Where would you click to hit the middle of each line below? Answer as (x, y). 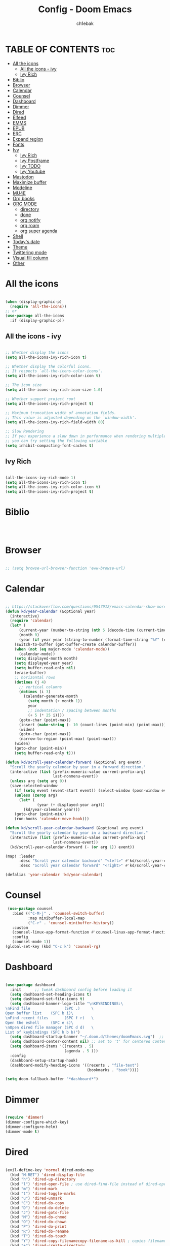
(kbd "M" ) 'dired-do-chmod (38, 1217)
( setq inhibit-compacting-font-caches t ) (50, 446)
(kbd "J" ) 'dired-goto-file (39, 1212)
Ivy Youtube (33, 171)
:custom (20, 928)
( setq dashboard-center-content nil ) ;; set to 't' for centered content (89, 1042)
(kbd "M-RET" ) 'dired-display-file (47, 1175)
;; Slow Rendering (25, 431)
